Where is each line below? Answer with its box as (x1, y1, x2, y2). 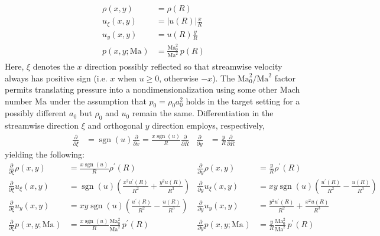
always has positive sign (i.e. (5, 71, 108, 84)
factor (274, 71, 296, 84)
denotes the (33, 60, 74, 72)
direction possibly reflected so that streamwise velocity (85, 60, 282, 72)
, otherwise (159, 71, 199, 84)
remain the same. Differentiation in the (132, 107, 274, 119)
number (5, 94, 33, 107)
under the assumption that (50, 94, 147, 107)
